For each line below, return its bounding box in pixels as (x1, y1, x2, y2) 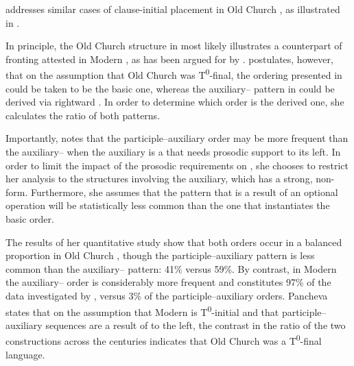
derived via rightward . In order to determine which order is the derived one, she (5, 95, 344, 109)
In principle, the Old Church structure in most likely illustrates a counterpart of (5, 38, 342, 53)
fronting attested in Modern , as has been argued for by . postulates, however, (5, 51, 333, 66)
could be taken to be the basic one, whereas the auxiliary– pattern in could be (5, 81, 335, 95)
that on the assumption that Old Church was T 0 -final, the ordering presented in (5, 66, 342, 82)
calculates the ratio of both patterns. (5, 108, 161, 122)
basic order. (5, 211, 54, 225)
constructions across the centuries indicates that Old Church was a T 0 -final (5, 332, 322, 348)
